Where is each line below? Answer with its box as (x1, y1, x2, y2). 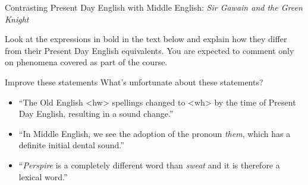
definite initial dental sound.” (18, 139, 124, 151)
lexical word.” (18, 170, 68, 183)
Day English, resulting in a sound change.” (18, 107, 174, 120)
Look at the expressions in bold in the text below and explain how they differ (5, 33, 287, 45)
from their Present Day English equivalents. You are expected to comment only (5, 44, 294, 56)
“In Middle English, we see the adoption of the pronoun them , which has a (18, 127, 291, 139)
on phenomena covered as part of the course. (5, 56, 168, 68)
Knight (5, 12, 29, 25)
